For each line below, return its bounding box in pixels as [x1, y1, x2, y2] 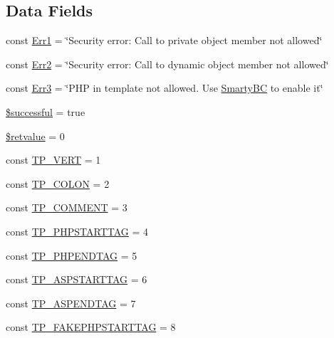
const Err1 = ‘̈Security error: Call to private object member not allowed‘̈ [6, 33, 323, 48]
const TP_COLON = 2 [6, 176, 110, 191]
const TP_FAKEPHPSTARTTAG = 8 [6, 319, 176, 334]
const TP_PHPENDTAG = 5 [6, 248, 137, 263]
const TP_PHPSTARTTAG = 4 [6, 223, 149, 238]
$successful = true [6, 104, 85, 119]
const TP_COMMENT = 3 [6, 200, 127, 215]
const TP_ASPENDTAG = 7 [6, 295, 136, 310]
